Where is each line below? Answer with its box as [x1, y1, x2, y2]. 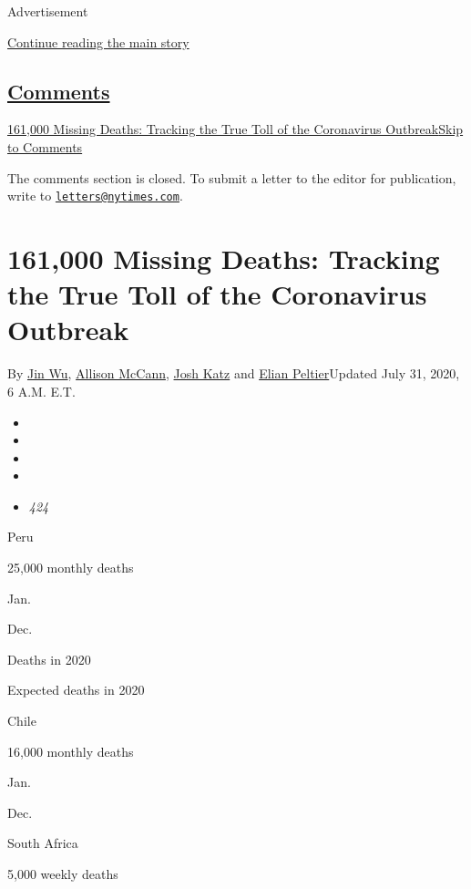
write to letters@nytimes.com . [7, 186, 183, 205]
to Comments [7, 137, 83, 156]
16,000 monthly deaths [7, 741, 134, 760]
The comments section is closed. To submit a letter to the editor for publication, [7, 168, 456, 187]
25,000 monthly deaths [7, 558, 134, 577]
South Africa [7, 833, 78, 853]
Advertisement [7, 2, 88, 20]
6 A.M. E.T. [7, 381, 76, 400]
